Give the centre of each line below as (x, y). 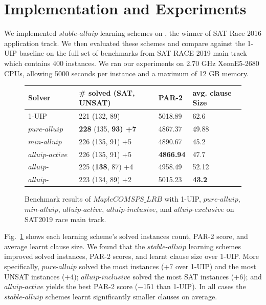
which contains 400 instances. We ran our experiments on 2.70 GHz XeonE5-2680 (132, 63)
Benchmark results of (58, 199)
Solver (39, 97)
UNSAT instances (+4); (41, 276)
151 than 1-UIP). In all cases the (195, 286)
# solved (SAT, (107, 92)
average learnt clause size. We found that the (75, 246)
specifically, (22, 266)
